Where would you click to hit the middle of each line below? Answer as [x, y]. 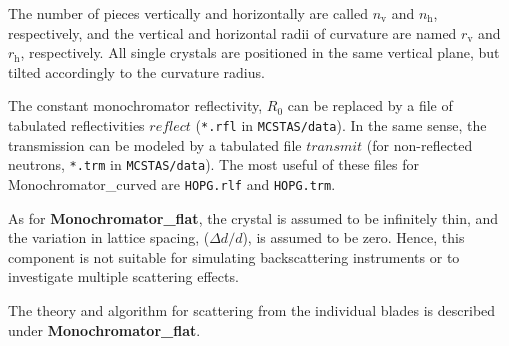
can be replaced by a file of [370, 105]
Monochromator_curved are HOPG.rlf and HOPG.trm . [172, 183]
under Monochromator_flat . [104, 329]
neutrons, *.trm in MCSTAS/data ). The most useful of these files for [213, 164]
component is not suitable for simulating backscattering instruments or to [234, 256]
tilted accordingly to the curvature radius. [136, 71]
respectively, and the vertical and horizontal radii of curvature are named [232, 32]
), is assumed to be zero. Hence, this [353, 237]
